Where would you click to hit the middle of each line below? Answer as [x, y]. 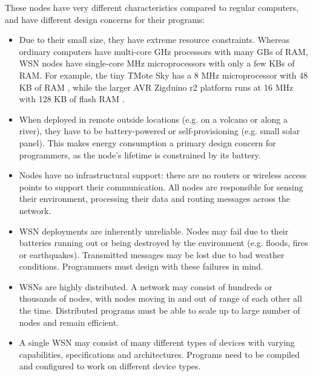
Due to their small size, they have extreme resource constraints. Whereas [154, 40]
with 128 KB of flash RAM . [72, 99]
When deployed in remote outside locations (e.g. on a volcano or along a [153, 119]
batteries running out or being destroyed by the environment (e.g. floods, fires [163, 243]
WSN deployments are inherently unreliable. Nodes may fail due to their [154, 231]
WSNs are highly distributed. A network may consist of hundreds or [146, 286]
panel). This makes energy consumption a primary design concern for [147, 142]
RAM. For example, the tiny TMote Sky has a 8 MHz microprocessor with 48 [163, 75]
